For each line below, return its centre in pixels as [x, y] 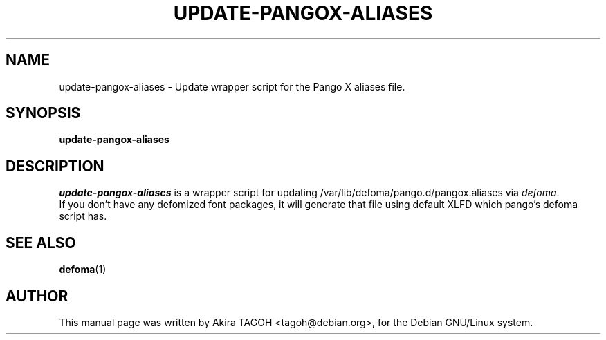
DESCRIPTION [55, 166]
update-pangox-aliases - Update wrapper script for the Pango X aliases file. [232, 86]
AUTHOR [37, 296]
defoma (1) [83, 270]
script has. [83, 216]
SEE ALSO [41, 243]
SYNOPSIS [43, 113]
